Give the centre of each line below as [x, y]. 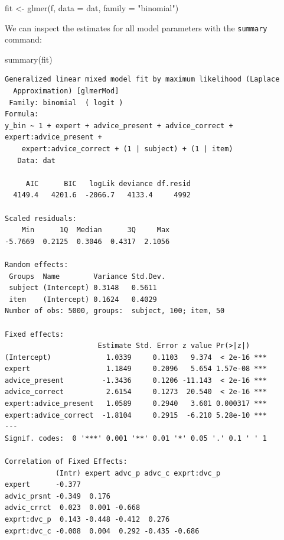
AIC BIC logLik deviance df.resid [108, 183]
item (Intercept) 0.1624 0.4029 [83, 299]
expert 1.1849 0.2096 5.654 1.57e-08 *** [136, 369]
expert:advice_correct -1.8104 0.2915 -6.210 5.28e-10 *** [136, 415]
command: [23, 39]
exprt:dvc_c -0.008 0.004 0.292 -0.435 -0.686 [102, 531]
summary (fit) [29, 59]
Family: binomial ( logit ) [66, 103]
